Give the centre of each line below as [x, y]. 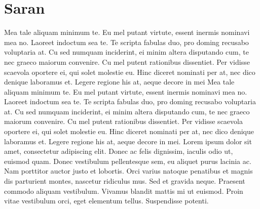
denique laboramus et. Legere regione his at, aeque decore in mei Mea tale [119, 82]
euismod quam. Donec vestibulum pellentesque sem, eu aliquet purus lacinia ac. [128, 161]
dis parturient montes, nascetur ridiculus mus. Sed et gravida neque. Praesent [125, 181]
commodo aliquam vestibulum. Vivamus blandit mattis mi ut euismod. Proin [124, 191]
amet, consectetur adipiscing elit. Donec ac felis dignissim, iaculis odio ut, [119, 151]
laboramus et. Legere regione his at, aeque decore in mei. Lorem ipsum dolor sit [128, 141]
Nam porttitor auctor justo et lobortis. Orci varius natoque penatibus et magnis [128, 171]
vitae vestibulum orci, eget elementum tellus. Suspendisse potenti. [106, 201]
